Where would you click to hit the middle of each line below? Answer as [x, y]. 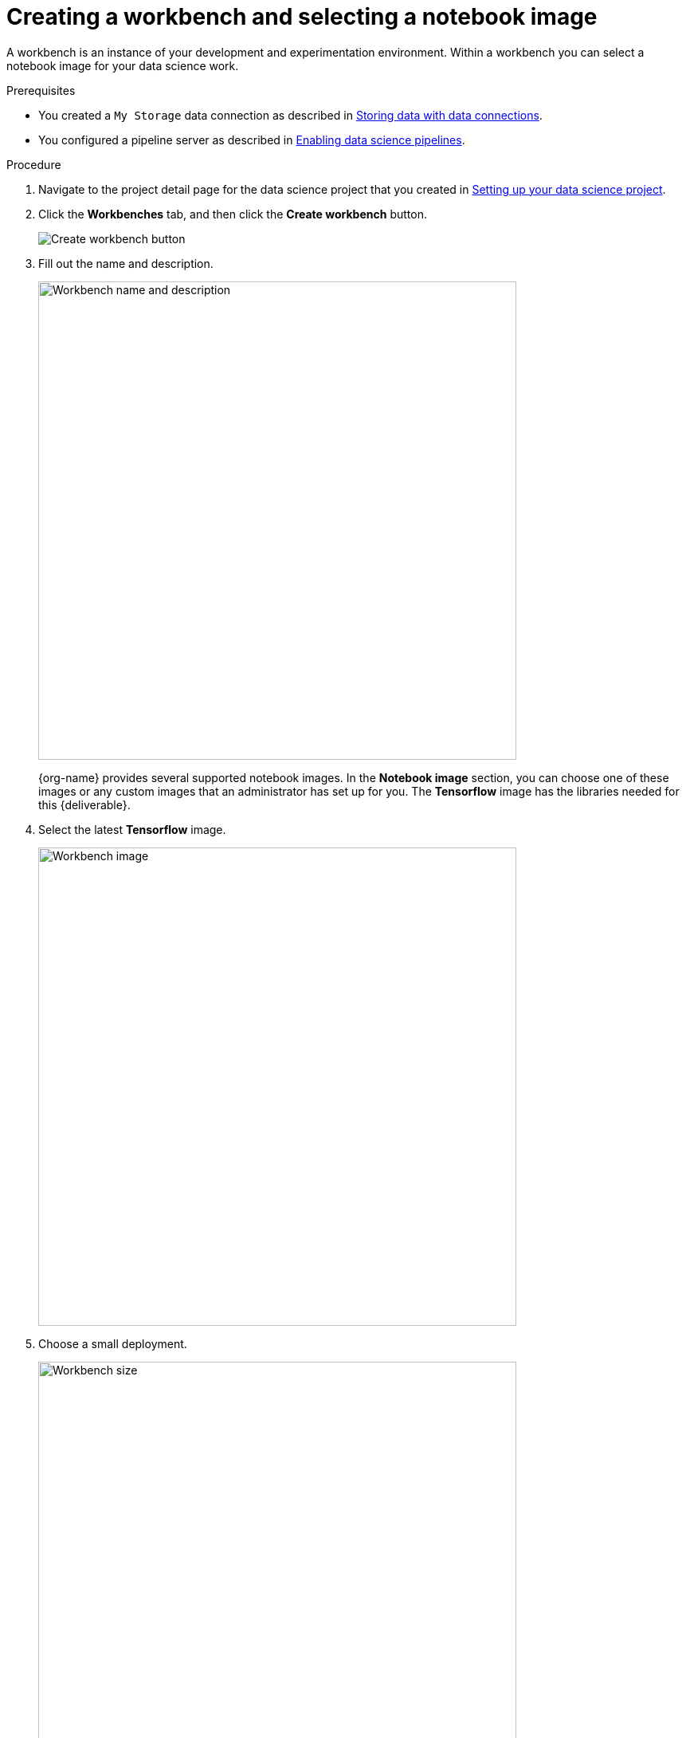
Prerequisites [41, 90]
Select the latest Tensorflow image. [132, 829]
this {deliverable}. [84, 804]
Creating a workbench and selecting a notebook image [302, 17]
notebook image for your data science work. [123, 65]
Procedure [34, 164]
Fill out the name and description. [126, 263]
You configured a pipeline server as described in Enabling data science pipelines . [252, 140]
